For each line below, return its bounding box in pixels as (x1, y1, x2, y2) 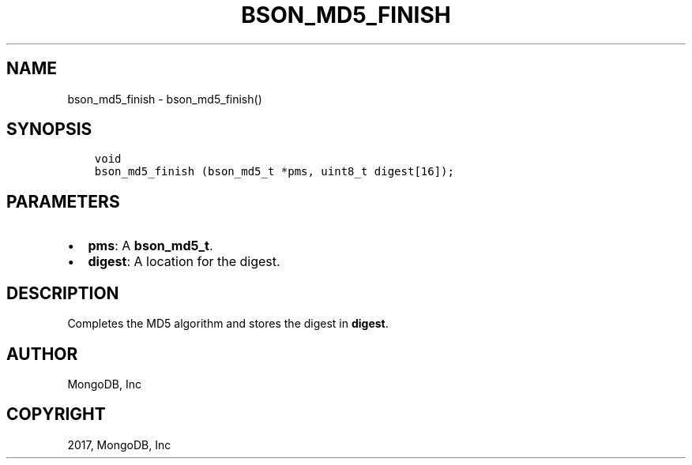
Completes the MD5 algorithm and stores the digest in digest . (67, 317, 389, 331)
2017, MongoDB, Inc (67, 437, 171, 452)
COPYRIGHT (6, 404, 106, 425)
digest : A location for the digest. (88, 253, 280, 270)
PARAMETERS (6, 191, 120, 212)
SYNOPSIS (6, 119, 92, 140)
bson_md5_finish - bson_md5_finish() (67, 92, 262, 106)
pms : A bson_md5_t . (88, 238, 213, 254)
